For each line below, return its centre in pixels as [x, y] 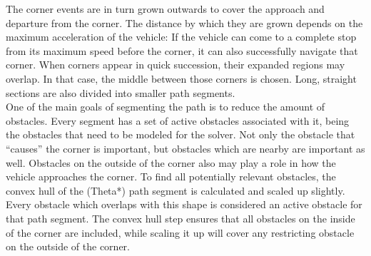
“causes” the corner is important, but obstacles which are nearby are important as [185, 148]
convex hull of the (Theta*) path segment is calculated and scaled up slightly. [176, 190]
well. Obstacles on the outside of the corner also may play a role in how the [171, 162]
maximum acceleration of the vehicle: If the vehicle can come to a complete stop [181, 37]
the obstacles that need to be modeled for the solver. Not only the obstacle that [181, 134]
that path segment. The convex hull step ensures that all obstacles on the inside [181, 218]
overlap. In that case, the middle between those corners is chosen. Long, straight [181, 78]
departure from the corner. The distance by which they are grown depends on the [184, 22]
